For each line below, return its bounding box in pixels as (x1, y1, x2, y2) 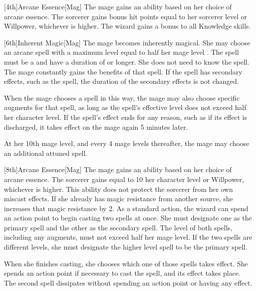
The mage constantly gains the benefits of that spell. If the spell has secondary (4, 66, 243, 76)
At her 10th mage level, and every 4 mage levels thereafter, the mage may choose (4, 138, 250, 148)
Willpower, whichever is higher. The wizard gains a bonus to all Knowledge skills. (4, 21, 251, 31)
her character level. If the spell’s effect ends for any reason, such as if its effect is (4, 111, 247, 122)
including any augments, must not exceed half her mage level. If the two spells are (4, 232, 253, 242)
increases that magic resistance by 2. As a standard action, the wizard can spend (4, 203, 249, 213)
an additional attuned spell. (4, 147, 88, 158)
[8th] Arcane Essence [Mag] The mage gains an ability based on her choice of (4, 164, 232, 175)
